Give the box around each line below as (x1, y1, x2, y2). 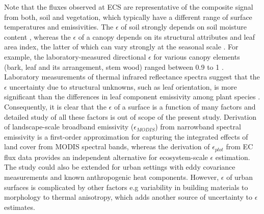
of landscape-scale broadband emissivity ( (4, 121, 134, 132)
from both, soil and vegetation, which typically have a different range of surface (4, 11, 252, 22)
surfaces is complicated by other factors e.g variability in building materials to (4, 181, 248, 192)
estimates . (4, 201, 35, 212)
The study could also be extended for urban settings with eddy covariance (4, 162, 235, 172)
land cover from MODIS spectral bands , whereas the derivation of (4, 141, 210, 152)
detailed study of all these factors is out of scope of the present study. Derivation (4, 111, 257, 122)
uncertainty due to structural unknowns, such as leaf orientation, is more (9, 81, 237, 92)
